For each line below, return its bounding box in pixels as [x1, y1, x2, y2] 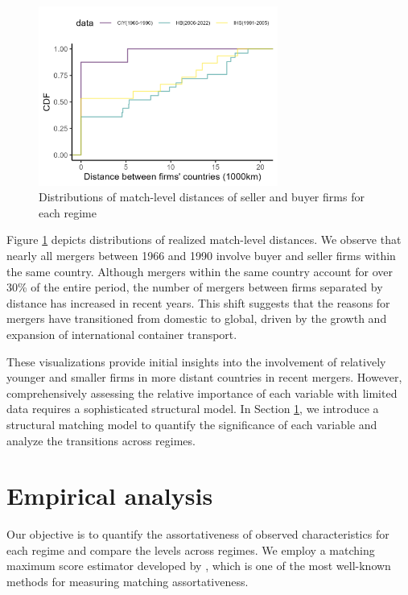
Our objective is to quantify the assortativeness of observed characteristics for [6, 526, 389, 543]
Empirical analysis [6, 479, 213, 512]
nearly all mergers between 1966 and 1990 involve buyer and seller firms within [6, 246, 396, 263]
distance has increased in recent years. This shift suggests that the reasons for [6, 294, 390, 311]
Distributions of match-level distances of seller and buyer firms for [39, 188, 365, 205]
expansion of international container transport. [6, 325, 237, 342]
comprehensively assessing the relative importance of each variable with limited [6, 384, 398, 401]
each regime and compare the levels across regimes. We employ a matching [6, 541, 375, 558]
